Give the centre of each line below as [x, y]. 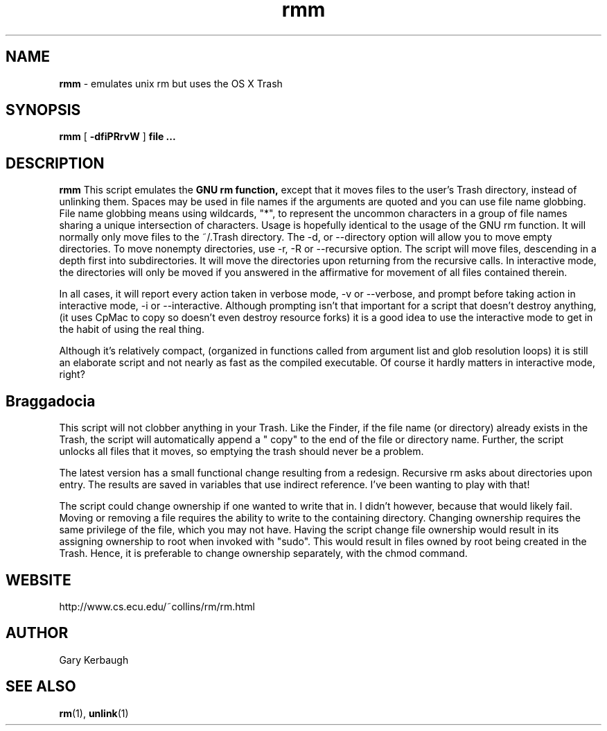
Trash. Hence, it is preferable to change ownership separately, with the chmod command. [263, 553]
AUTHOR [37, 633]
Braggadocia [51, 401]
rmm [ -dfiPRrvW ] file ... [117, 137]
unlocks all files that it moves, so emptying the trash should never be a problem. [241, 452]
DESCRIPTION [55, 163]
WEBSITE [38, 580]
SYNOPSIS [43, 110]
